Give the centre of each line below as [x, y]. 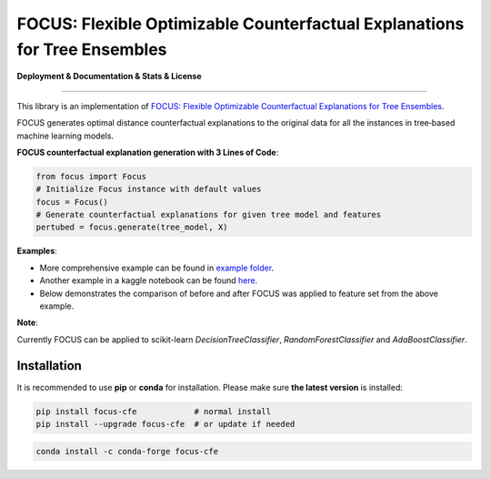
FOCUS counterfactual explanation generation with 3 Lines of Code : [148, 152]
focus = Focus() [72, 202]
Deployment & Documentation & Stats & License [109, 76]
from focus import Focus [91, 176]
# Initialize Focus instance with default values [149, 189]
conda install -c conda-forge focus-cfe [127, 451]
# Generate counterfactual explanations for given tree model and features [209, 215]
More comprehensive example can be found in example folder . [157, 268]
